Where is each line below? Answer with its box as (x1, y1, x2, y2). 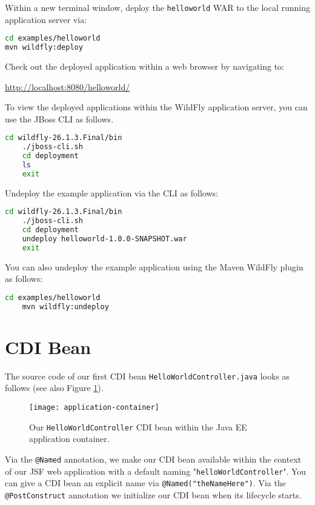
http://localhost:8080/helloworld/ (5, 80, 130, 93)
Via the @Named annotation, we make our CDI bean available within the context (5, 452, 302, 465)
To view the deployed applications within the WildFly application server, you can (5, 101, 308, 113)
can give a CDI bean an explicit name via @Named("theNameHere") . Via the (5, 477, 286, 489)
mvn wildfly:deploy (5, 43, 83, 52)
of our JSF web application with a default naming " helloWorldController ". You (5, 464, 307, 477)
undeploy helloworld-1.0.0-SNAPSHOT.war (22, 234, 187, 243)
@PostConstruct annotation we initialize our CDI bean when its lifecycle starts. (5, 488, 302, 501)
